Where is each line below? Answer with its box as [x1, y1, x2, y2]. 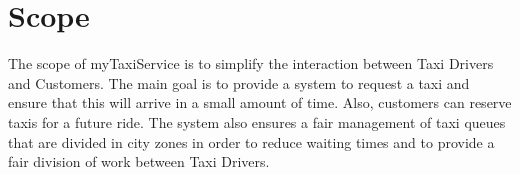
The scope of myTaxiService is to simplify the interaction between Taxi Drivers [8, 53, 494, 74]
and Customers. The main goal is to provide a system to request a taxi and [8, 72, 470, 93]
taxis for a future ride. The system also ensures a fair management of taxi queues [8, 111, 506, 132]
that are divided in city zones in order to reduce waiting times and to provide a [8, 131, 495, 152]
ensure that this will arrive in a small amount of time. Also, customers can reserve [8, 92, 512, 113]
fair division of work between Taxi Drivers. [8, 151, 270, 172]
